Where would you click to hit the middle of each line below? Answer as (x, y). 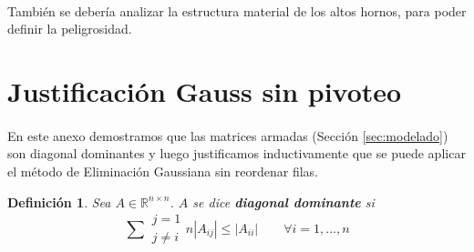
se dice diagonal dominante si (283, 202)
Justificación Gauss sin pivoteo (205, 91)
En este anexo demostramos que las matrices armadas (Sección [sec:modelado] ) (228, 135)
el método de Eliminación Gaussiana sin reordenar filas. (163, 171)
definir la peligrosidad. (70, 29)
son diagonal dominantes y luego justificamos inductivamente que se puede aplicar (237, 153)
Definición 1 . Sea (59, 202)
